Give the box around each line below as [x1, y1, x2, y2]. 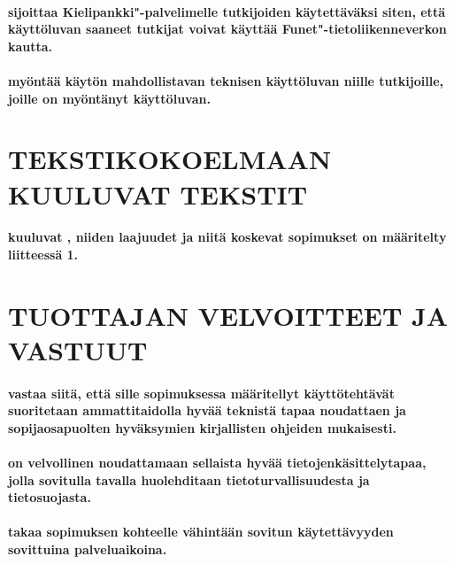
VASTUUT [8, 331, 148, 367]
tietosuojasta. [8, 488, 91, 506]
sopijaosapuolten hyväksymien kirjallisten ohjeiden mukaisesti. [8, 418, 396, 437]
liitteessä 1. [8, 244, 79, 263]
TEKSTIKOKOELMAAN [8, 141, 332, 177]
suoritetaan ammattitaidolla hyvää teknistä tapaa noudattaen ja [8, 401, 406, 420]
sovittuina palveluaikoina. [8, 540, 167, 558]
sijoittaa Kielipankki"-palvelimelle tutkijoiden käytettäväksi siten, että [8, 2, 445, 20]
